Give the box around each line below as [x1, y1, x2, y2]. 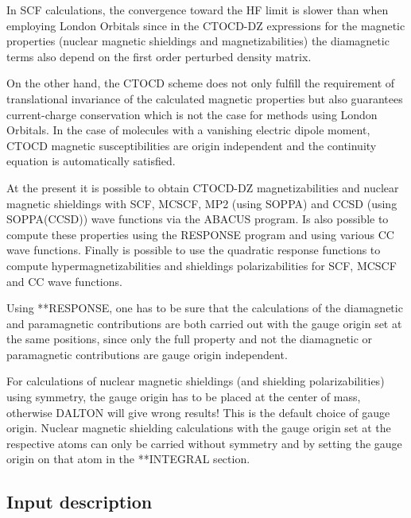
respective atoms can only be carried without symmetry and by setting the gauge [6, 435, 402, 451]
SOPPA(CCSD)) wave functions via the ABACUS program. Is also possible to [6, 211, 389, 227]
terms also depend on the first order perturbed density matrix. [6, 48, 312, 64]
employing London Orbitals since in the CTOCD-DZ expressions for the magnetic [6, 17, 405, 33]
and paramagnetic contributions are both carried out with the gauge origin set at [6, 315, 402, 331]
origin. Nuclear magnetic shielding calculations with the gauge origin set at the [6, 419, 391, 436]
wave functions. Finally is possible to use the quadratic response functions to [6, 242, 381, 258]
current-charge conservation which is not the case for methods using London [6, 106, 378, 122]
